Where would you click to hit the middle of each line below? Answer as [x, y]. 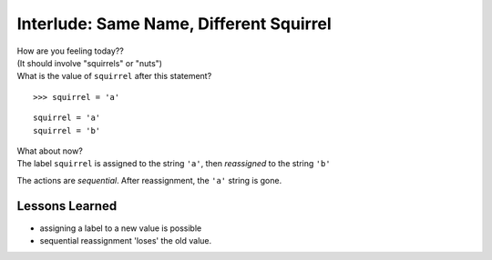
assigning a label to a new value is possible [121, 228]
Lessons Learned [67, 206]
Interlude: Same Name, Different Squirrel [174, 24]
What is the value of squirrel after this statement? [114, 76]
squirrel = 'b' [67, 130]
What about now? [50, 151]
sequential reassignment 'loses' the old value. [126, 240]
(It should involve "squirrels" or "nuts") [90, 63]
